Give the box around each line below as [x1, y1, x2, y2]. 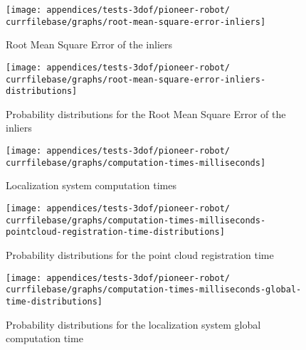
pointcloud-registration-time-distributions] [6, 227, 225, 238]
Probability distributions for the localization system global [6, 317, 261, 332]
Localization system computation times [6, 178, 176, 193]
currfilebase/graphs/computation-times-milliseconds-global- [6, 285, 302, 295]
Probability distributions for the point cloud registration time [6, 247, 274, 262]
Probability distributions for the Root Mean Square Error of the [6, 106, 286, 121]
